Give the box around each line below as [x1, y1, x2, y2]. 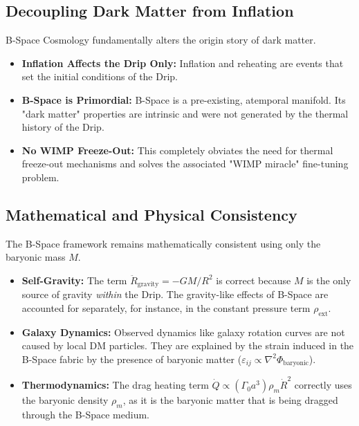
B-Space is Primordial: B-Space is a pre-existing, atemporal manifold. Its [21, 92, 346, 106]
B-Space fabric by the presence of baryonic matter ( [21, 351, 242, 366]
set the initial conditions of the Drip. [21, 69, 178, 84]
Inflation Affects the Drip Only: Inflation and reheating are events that [21, 55, 344, 70]
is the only [306, 272, 351, 287]
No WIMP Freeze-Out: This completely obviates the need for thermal [21, 142, 333, 157]
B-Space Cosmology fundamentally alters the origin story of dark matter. [6, 33, 316, 47]
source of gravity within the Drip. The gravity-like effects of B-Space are [21, 287, 329, 302]
